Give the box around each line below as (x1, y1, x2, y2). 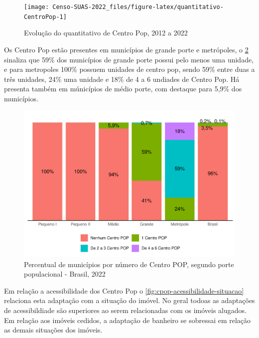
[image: (24, 3, 49, 10)
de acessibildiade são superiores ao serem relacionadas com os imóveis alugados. (4, 305, 247, 315)
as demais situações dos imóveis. (4, 325, 103, 335)
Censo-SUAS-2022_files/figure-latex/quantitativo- (52, 3, 224, 10)
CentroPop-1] (24, 13, 67, 20)
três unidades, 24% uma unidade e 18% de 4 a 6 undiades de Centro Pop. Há (4, 73, 240, 84)
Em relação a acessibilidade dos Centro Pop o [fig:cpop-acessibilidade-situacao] (4, 285, 244, 296)
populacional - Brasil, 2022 (24, 269, 106, 279)
